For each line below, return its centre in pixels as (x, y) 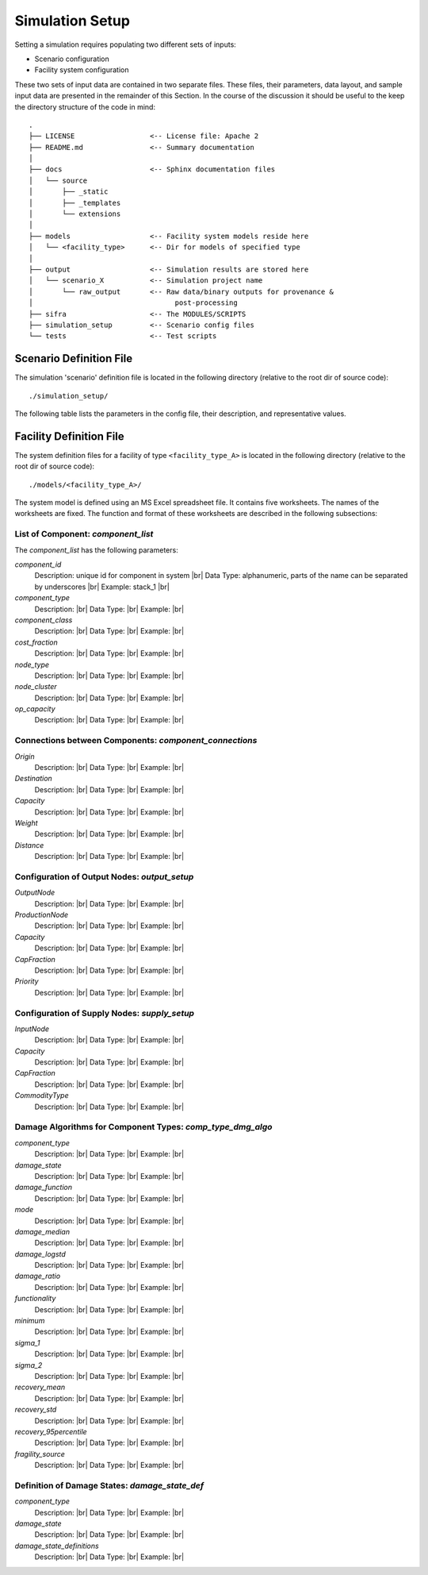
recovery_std (36, 1410)
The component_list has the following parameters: (96, 550)
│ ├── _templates (75, 203)
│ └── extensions (75, 214)
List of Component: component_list (84, 534)
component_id (38, 564)
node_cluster (36, 687)
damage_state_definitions (57, 1546)
